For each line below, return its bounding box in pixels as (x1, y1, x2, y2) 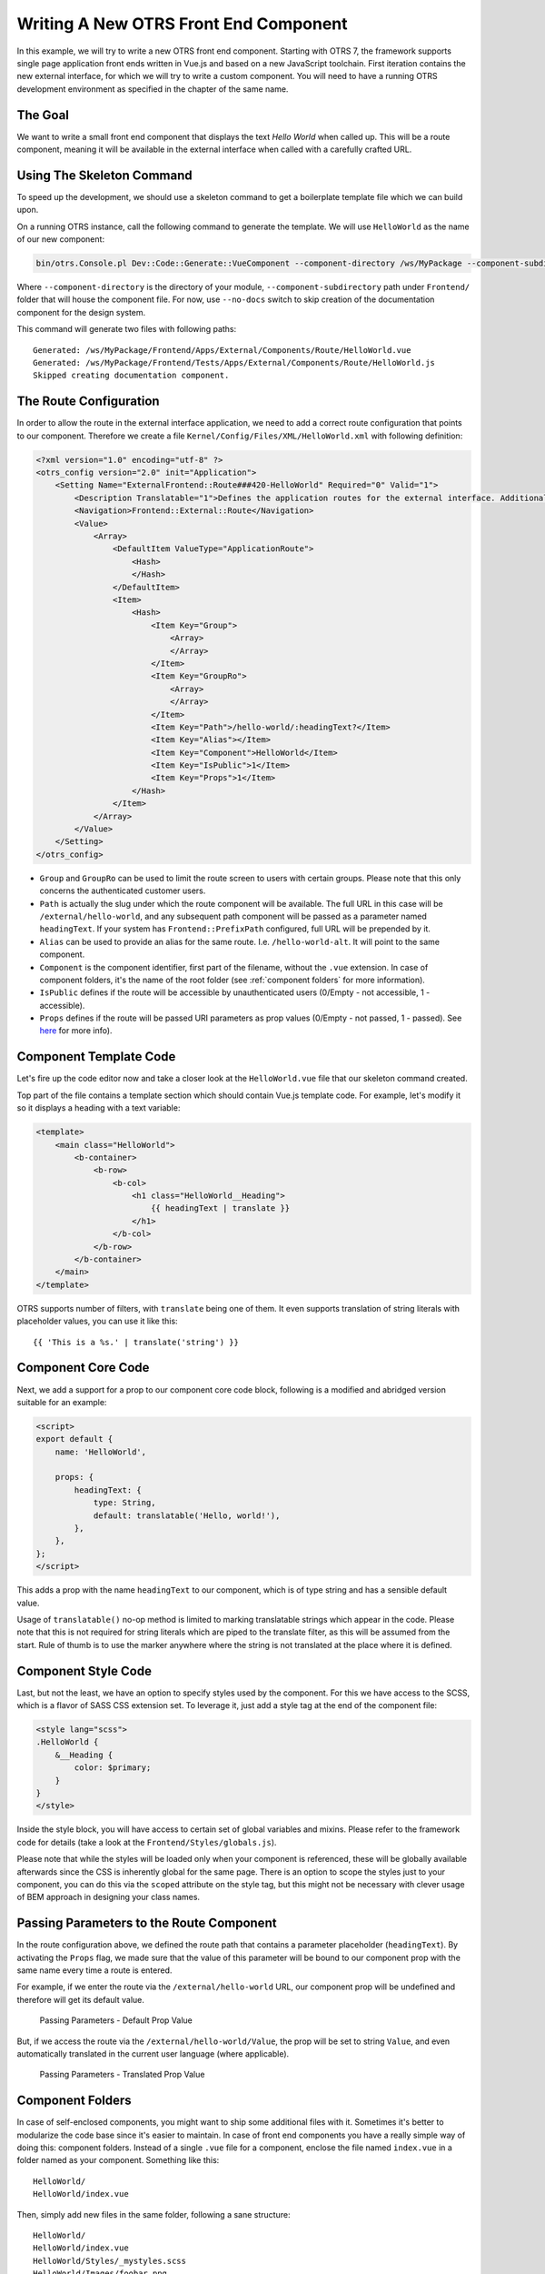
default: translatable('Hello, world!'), (93, 1510, 281, 1521)
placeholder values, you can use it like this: (16, 1315, 178, 1327)
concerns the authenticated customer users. (39, 885, 206, 896)
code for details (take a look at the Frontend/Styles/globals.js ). (16, 1836, 277, 1847)
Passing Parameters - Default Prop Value (39, 2015, 193, 2026)
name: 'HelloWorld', (54, 1446, 147, 1457)
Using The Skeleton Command (16, 167, 193, 183)
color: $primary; (74, 1763, 152, 1773)
